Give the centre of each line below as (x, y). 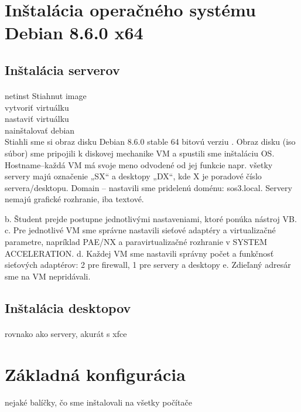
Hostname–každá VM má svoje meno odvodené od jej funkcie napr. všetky (139, 164)
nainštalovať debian (40, 130)
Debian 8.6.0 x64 (74, 33)
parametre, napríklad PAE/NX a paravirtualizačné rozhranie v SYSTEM (136, 242)
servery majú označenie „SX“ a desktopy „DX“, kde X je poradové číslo (133, 176)
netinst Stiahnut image (46, 95)
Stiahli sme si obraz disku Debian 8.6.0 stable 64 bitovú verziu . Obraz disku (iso (150, 142)
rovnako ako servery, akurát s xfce (66, 333)
